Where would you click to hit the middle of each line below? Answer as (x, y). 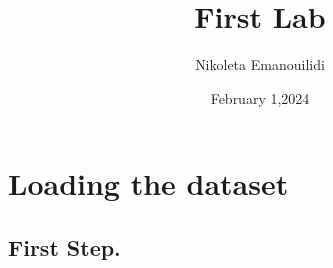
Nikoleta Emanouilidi (260, 64)
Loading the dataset (148, 183)
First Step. (64, 246)
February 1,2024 (260, 97)
